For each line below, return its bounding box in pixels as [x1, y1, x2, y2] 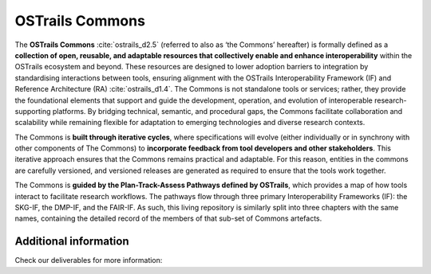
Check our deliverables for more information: [14, 256, 163, 265]
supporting [14, 106, 51, 115]
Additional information [14, 235, 129, 249]
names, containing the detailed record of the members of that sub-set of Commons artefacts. [14, 213, 322, 223]
